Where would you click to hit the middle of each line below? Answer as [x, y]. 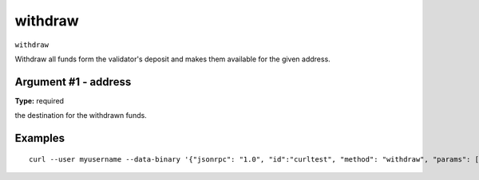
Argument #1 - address [73, 82]
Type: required [39, 100]
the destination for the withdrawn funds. [81, 115]
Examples [40, 138]
